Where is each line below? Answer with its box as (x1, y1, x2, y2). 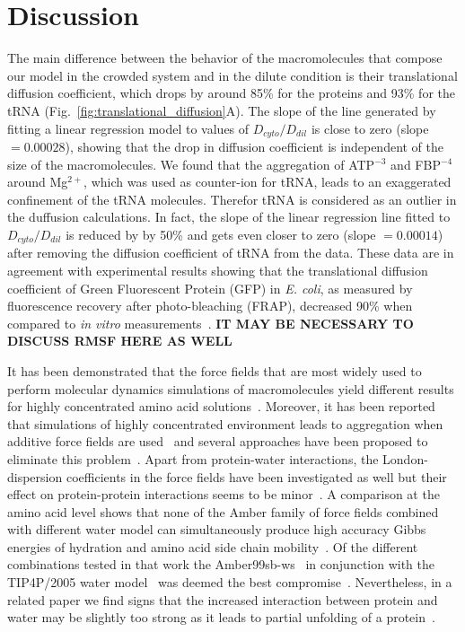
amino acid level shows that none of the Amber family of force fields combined (7, 502, 439, 521)
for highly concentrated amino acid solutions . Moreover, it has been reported (7, 397, 435, 416)
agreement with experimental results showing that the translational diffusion (7, 260, 428, 279)
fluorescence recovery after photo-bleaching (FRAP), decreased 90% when (7, 296, 413, 315)
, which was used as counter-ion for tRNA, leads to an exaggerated (83, 172, 452, 191)
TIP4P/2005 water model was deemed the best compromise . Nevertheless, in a (7, 573, 452, 592)
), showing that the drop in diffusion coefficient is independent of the (65, 136, 444, 155)
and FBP (390, 154, 441, 173)
